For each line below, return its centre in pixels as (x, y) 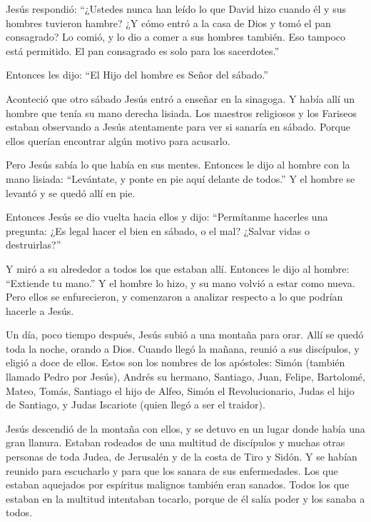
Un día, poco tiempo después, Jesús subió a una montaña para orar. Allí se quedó (185, 335)
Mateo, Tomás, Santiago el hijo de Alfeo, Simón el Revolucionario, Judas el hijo (180, 390)
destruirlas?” (34, 245)
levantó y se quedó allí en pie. (71, 192)
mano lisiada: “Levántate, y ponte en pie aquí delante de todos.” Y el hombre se (181, 178)
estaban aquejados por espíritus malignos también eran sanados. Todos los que (178, 485)
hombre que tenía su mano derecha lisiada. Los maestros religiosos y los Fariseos (182, 112)
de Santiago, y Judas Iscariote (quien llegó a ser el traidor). (136, 405)
